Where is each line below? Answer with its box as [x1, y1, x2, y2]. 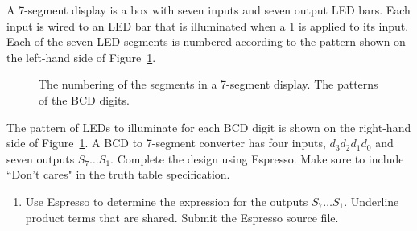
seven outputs [6, 150, 75, 167]
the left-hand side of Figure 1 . [6, 48, 156, 65]
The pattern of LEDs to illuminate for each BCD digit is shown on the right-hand [6, 118, 411, 135]
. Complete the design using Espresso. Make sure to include [110, 150, 404, 167]
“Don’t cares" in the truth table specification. [6, 166, 230, 183]
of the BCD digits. [39, 91, 130, 108]
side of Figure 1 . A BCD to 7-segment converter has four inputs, [6, 134, 326, 151]
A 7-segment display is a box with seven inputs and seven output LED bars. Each [6, 2, 411, 18]
